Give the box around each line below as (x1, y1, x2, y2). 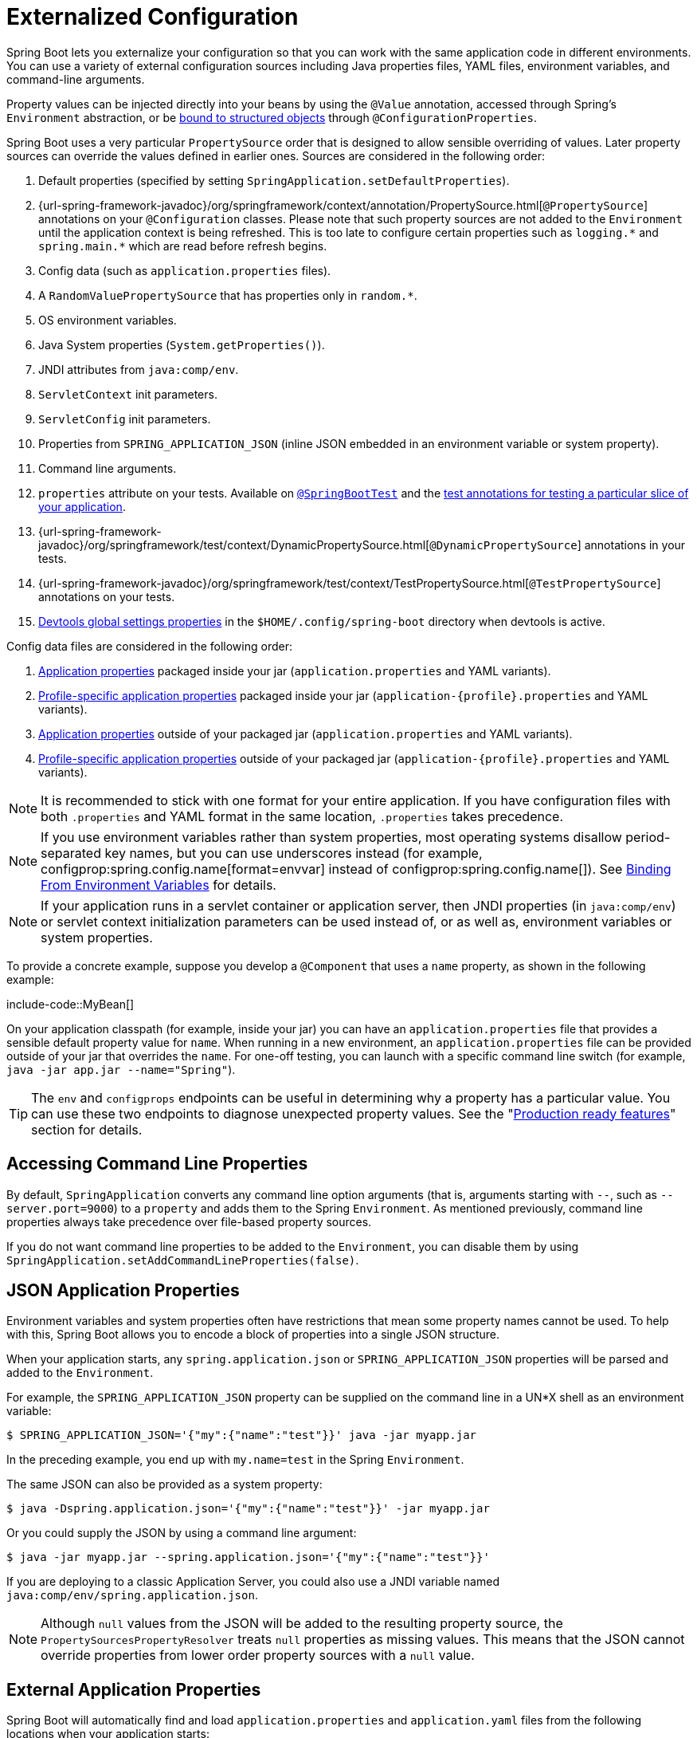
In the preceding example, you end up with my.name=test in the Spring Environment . (6, 1453, 464, 1467)
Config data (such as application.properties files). (38, 263, 331, 277)
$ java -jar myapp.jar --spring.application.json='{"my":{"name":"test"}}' (6, 1551, 490, 1564)
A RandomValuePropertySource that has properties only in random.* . (38, 288, 417, 302)
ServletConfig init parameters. (38, 411, 211, 426)
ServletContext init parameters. (38, 387, 217, 401)
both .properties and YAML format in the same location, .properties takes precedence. (41, 808, 563, 824)
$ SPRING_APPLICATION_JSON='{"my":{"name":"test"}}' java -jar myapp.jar (6, 1429, 477, 1442)
